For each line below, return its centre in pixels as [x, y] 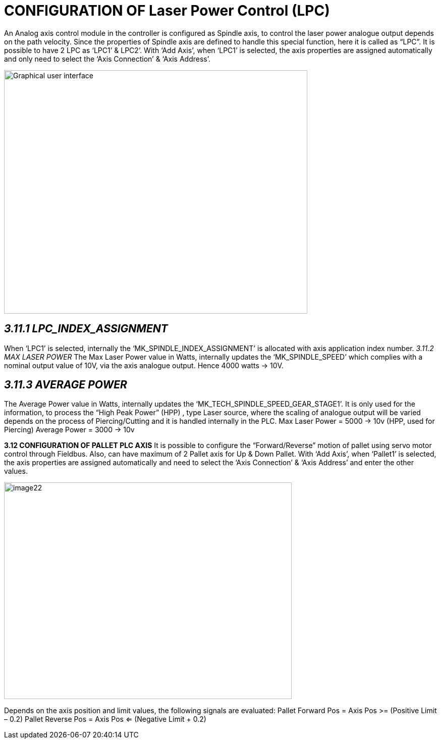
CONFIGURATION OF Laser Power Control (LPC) [167, 11]
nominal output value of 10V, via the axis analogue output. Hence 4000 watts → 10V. [144, 365]
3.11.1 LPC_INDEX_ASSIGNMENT [86, 329]
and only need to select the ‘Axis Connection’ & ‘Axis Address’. [107, 59]
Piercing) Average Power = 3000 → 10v [69, 430]
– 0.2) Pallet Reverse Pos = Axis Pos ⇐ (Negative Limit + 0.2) [105, 719]
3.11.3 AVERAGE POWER [66, 385]
